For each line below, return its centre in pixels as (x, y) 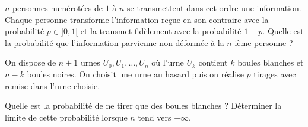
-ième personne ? (262, 42)
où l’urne (168, 62)
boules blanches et (271, 62)
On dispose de (31, 62)
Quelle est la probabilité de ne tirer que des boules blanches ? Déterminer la (143, 105)
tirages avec (275, 74)
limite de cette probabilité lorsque (66, 117)
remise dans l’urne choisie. (53, 85)
